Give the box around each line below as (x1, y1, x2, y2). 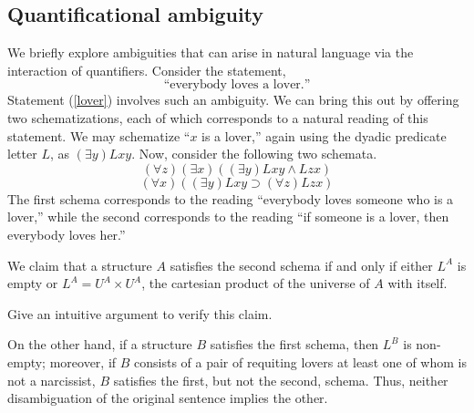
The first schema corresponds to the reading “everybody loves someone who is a (7, 189, 454, 208)
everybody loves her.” (7, 224, 126, 243)
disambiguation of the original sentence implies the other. (7, 388, 328, 408)
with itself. (387, 274, 448, 293)
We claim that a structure (7, 255, 152, 274)
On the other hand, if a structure (7, 335, 192, 354)
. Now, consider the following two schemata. (131, 144, 377, 163)
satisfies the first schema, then (210, 335, 379, 354)
